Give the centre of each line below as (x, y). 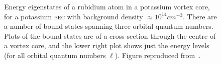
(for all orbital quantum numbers (55, 55)
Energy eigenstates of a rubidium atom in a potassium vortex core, (107, 6)
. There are (200, 16)
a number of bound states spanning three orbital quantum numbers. (109, 26)
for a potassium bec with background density (74, 16)
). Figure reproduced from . (158, 55)
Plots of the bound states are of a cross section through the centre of (110, 35)
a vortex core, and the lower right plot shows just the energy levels (107, 45)
